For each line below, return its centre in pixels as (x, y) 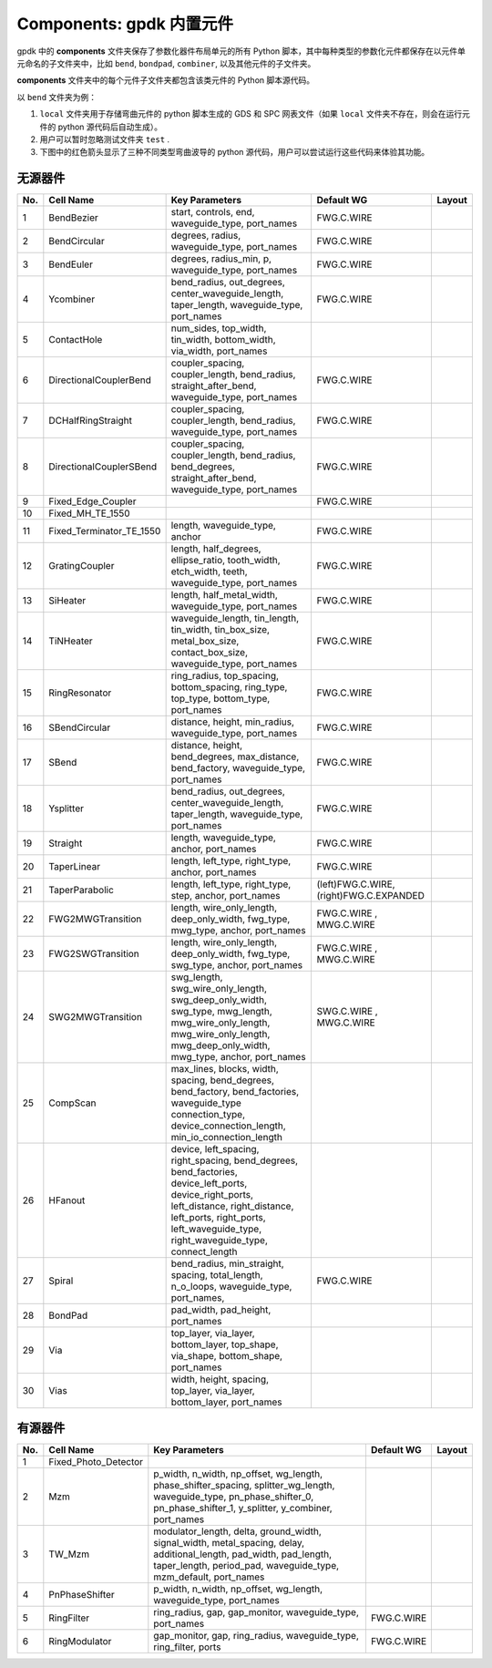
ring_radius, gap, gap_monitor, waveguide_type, (256, 1611)
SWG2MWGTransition (96, 1017)
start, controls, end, (213, 212)
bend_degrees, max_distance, (235, 757)
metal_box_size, (205, 641)
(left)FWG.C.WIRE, (356, 884)
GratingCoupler (82, 566)
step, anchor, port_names (225, 896)
